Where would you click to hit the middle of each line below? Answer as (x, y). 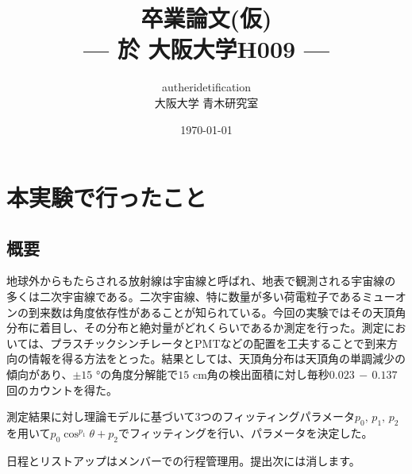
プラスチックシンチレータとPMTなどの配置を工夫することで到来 (219, 343)
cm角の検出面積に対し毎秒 (261, 374)
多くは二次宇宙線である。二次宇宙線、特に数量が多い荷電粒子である (184, 297)
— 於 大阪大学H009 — (206, 49)
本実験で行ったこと (107, 197)
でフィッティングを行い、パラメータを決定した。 (246, 433)
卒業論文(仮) (206, 18)
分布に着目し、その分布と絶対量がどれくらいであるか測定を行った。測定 (195, 328)
